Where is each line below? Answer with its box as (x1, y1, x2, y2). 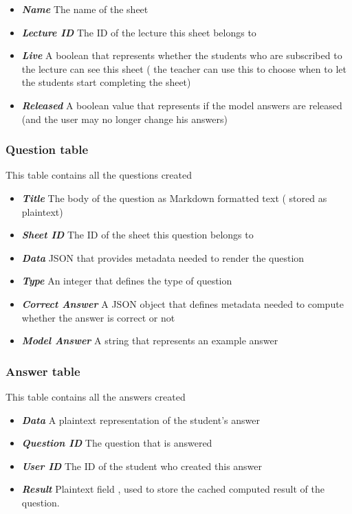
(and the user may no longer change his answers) (21, 111, 228, 126)
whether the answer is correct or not (21, 310, 175, 324)
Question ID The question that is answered (21, 436, 212, 450)
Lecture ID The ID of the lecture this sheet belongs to (21, 25, 256, 39)
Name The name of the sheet (21, 2, 148, 16)
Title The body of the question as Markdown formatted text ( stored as (21, 190, 327, 205)
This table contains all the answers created (5, 389, 186, 403)
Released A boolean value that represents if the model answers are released (21, 98, 342, 112)
